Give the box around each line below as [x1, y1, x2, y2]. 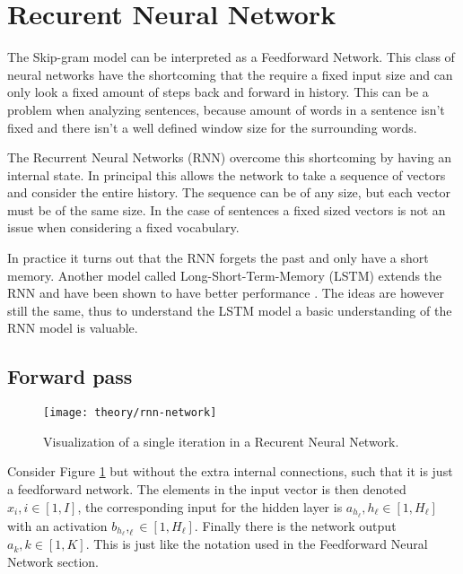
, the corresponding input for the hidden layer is [77, 497, 343, 516]
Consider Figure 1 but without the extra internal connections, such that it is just [7, 462, 453, 481]
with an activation [7, 516, 108, 535]
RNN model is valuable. [7, 318, 138, 337]
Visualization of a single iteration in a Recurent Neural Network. [43, 431, 399, 450]
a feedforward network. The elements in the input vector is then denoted [7, 480, 406, 499]
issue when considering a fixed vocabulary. [7, 218, 240, 237]
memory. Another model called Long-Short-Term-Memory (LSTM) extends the [7, 265, 442, 284]
